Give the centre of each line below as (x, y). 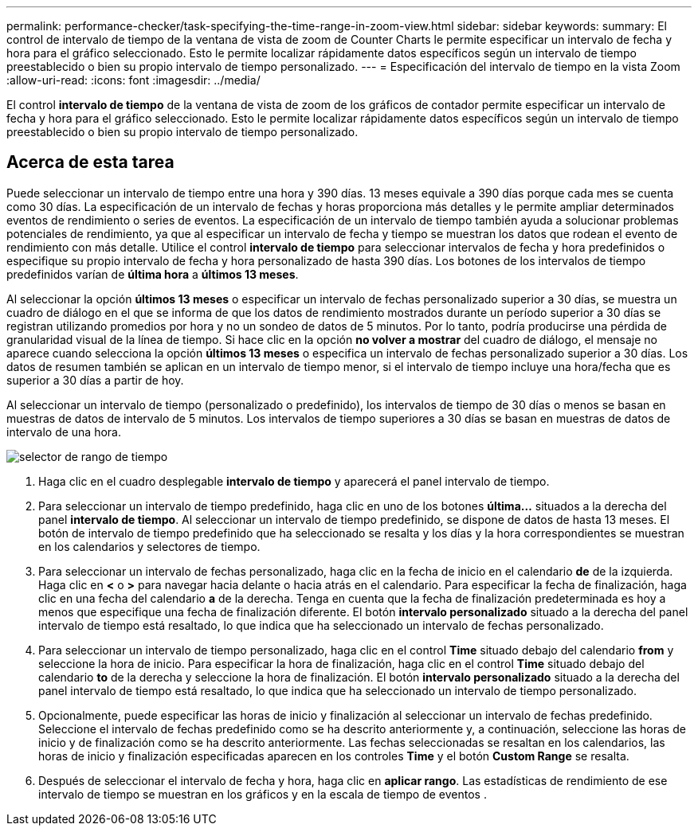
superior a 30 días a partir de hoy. (95, 380)
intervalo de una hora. (64, 432)
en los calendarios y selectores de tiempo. (149, 546)
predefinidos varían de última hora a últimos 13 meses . (153, 274)
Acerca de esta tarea (90, 162)
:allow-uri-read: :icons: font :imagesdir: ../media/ (133, 80)
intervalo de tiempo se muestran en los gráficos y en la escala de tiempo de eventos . (263, 794)
